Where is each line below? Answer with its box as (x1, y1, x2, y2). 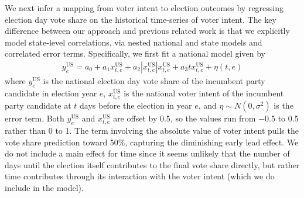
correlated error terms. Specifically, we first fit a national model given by (5, 47, 265, 60)
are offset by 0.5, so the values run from (113, 112, 256, 124)
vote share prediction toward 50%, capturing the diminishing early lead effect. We (5, 136, 299, 148)
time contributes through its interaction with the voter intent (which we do (5, 170, 275, 182)
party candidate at (5, 99, 71, 111)
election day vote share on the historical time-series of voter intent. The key (5, 13, 276, 25)
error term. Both (5, 112, 64, 124)
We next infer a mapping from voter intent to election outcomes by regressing (5, 2, 284, 13)
